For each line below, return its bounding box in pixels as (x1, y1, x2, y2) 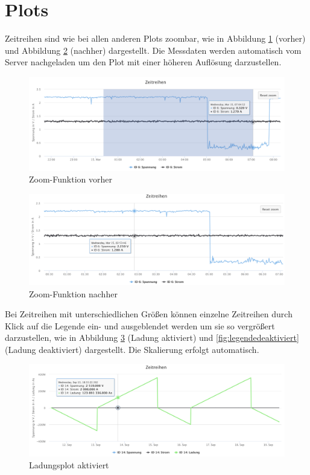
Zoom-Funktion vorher (29, 173, 112, 186)
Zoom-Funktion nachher (29, 287, 118, 300)
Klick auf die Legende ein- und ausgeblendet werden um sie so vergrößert (5, 319, 275, 332)
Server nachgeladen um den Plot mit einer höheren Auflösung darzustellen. (5, 56, 282, 68)
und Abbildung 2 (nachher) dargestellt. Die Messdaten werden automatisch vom (5, 44, 302, 56)
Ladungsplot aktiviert (29, 458, 109, 471)
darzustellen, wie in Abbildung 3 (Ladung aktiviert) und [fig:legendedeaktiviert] (5, 331, 299, 344)
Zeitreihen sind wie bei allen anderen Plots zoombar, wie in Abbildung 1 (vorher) (5, 32, 306, 45)
